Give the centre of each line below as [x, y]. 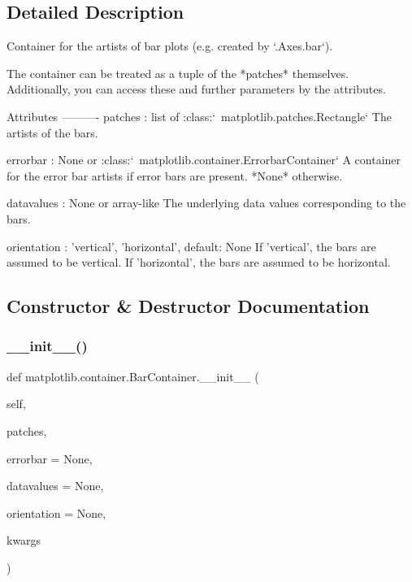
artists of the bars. [52, 132]
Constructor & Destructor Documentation [188, 306]
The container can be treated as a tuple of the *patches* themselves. [178, 73]
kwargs [24, 540]
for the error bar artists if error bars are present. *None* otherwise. [175, 175]
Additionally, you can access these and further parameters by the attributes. [196, 89]
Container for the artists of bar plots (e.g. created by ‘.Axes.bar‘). [170, 46]
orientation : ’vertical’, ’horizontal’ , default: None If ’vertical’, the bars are [191, 246]
